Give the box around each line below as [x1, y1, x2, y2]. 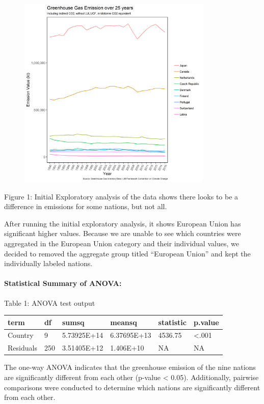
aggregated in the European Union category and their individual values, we [4, 238, 239, 248]
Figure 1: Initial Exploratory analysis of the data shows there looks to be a [4, 191, 239, 201]
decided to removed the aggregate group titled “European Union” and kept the [4, 248, 251, 258]
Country [8, 330, 34, 340]
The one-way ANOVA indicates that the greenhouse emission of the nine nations [4, 362, 256, 372]
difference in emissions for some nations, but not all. [4, 201, 167, 212]
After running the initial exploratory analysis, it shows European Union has [4, 218, 241, 228]
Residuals [8, 342, 37, 353]
